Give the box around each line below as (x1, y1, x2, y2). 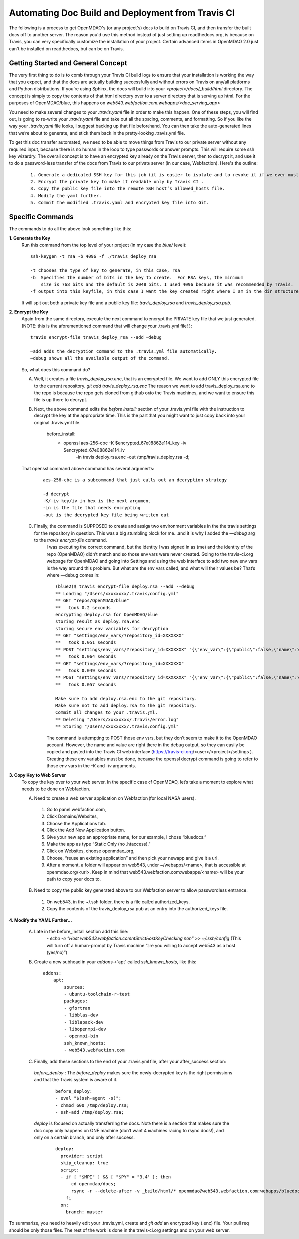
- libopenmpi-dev (64, 1026, 107, 1032)
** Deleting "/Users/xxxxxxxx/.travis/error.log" (55, 717, 179, 722)
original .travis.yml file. (34, 419, 81, 425)
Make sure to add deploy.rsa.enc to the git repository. (55, 696, 198, 701)
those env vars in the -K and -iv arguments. (46, 763, 137, 769)
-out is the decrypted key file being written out (43, 512, 169, 518)
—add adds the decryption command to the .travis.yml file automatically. (30, 349, 217, 354)
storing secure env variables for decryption (55, 626, 169, 631)
